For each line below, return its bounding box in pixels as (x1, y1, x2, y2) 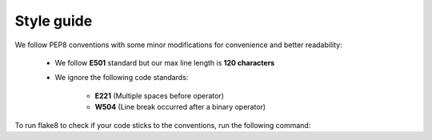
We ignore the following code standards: (54, 73, 189, 82)
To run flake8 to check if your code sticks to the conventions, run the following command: (14, 120, 311, 130)
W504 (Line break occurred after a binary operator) (94, 102, 266, 112)
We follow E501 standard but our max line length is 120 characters (54, 58, 275, 67)
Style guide (14, 12, 93, 30)
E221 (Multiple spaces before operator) (94, 90, 224, 100)
